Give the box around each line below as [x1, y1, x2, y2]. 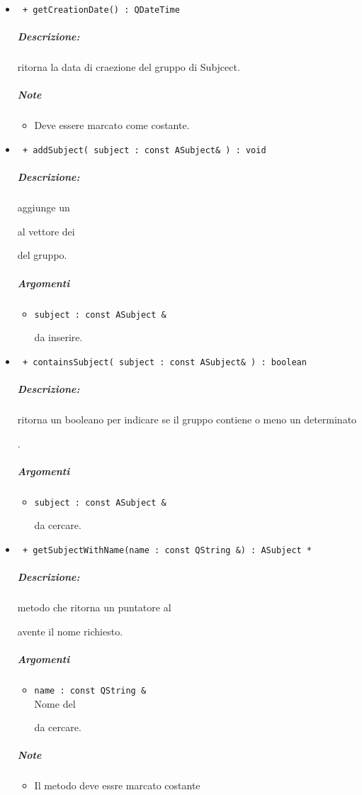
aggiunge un [17, 200, 70, 215]
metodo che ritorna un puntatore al [17, 600, 171, 615]
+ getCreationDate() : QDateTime [22, 5, 180, 15]
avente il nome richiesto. [17, 623, 123, 638]
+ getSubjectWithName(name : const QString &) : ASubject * [22, 545, 312, 555]
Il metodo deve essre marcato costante [34, 778, 200, 793]
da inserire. [34, 330, 83, 345]
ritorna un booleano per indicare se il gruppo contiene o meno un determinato [17, 412, 357, 426]
